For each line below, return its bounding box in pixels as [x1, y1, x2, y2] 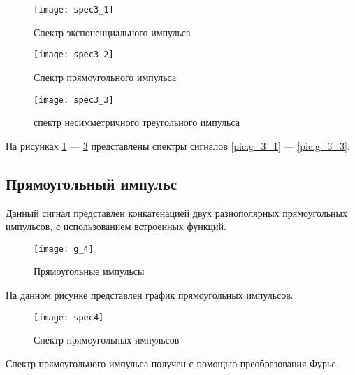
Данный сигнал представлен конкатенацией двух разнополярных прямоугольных [6, 205, 347, 220]
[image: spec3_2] [34, 50, 114, 60]
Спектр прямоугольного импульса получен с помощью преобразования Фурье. [6, 355, 339, 370]
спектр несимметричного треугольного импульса [34, 115, 240, 129]
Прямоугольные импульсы [34, 264, 145, 278]
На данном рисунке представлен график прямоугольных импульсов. [6, 287, 294, 302]
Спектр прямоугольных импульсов [34, 332, 180, 347]
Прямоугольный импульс [6, 172, 177, 194]
